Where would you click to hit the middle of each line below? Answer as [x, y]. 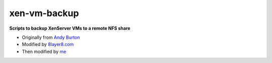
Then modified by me [44, 51]
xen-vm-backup [44, 13]
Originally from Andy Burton [51, 37]
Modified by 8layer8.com [48, 44]
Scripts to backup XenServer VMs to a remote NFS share [70, 28]
